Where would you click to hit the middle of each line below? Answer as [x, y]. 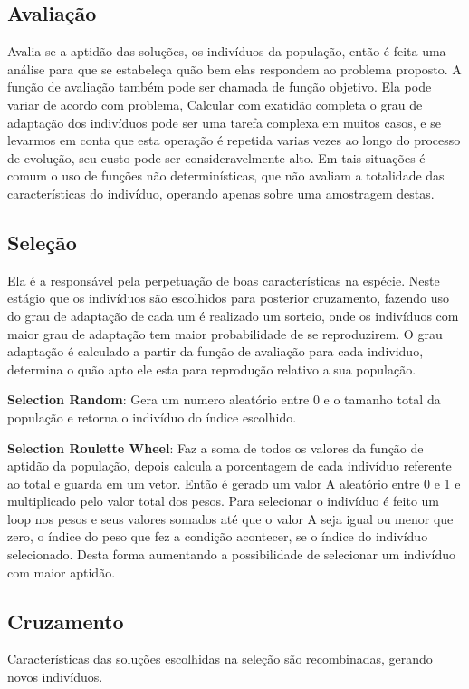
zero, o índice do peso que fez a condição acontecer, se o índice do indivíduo [218, 536]
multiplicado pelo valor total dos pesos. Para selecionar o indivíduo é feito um [224, 501]
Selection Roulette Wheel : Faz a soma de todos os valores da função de [215, 447]
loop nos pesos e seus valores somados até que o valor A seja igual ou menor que [230, 518]
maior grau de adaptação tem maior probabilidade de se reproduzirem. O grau [225, 333]
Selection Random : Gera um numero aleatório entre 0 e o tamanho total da [224, 399]
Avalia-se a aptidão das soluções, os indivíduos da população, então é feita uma [227, 51]
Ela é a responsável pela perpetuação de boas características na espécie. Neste [224, 280]
